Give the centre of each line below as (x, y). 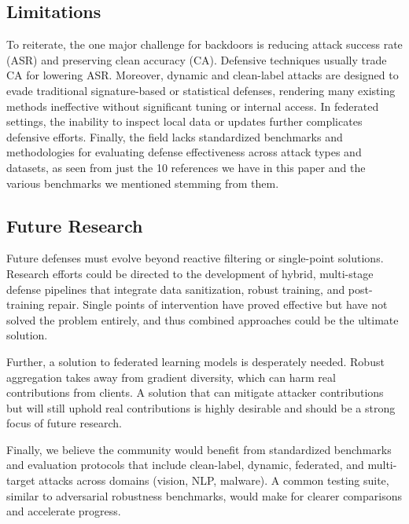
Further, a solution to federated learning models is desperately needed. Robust (195, 361)
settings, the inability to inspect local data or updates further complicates (184, 121)
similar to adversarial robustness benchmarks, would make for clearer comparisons (204, 495)
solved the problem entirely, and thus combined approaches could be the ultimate (203, 319)
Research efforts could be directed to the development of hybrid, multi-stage (190, 273)
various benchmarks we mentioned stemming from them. (143, 183)
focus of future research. (64, 423)
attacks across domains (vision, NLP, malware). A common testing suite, (214, 480)
